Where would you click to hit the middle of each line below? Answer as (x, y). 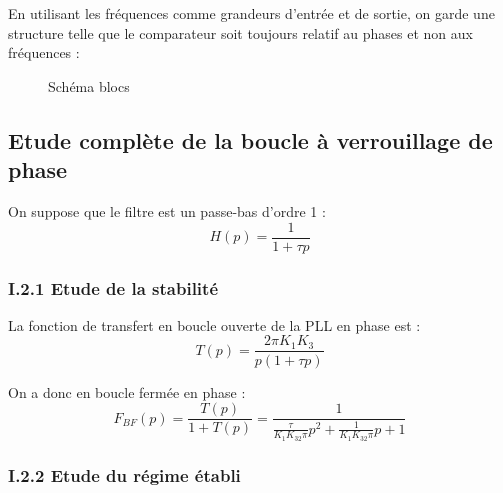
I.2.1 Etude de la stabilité (113, 287)
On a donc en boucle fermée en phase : (127, 391)
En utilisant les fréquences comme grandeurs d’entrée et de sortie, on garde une (251, 13)
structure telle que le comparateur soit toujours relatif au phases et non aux (240, 32)
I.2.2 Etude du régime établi (124, 474)
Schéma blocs (89, 85)
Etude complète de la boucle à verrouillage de (250, 139)
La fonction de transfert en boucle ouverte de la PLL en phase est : (214, 324)
